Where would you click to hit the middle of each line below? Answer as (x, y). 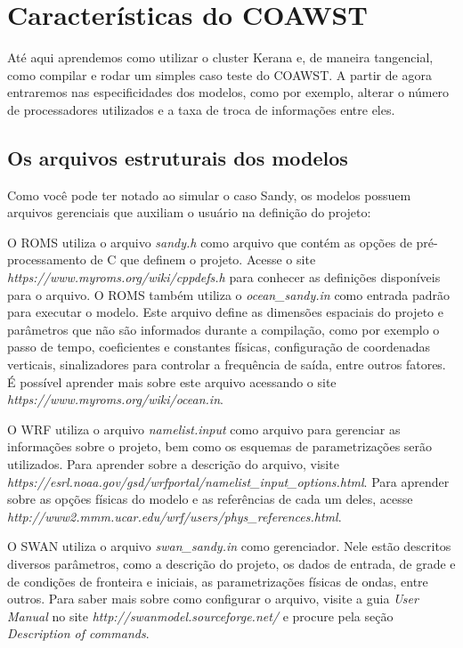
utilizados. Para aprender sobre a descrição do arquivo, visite (173, 464)
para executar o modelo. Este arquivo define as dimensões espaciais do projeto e (225, 312)
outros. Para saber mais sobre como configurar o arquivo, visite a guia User (213, 599)
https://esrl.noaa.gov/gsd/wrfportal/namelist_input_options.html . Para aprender (228, 481)
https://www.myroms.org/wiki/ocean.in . (115, 399)
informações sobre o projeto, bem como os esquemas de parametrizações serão (220, 446)
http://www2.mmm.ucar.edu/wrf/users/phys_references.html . (175, 516)
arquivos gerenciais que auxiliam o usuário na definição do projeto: (189, 212)
